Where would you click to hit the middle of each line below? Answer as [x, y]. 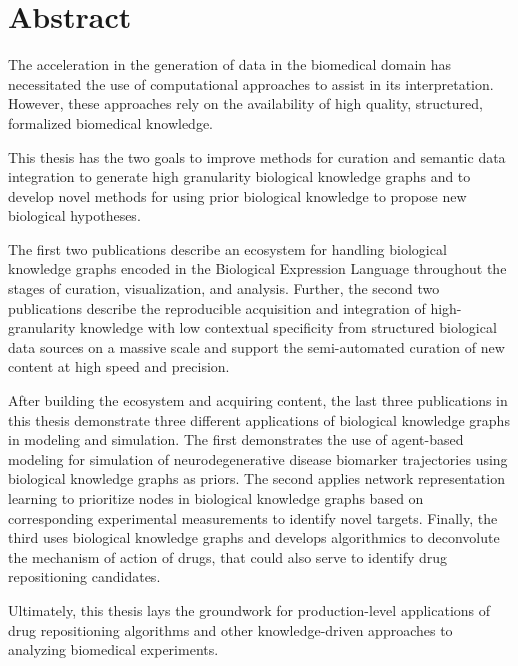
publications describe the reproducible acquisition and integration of [217, 307]
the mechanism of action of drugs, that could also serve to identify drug [228, 556]
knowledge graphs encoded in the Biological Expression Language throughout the [257, 268]
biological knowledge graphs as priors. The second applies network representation [256, 478]
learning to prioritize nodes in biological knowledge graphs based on [216, 498]
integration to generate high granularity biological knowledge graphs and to [239, 176]
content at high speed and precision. [119, 366]
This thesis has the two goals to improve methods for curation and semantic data [257, 156]
